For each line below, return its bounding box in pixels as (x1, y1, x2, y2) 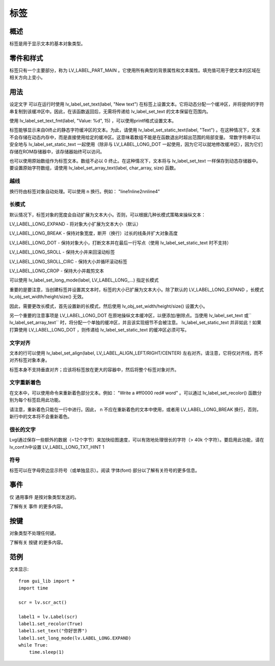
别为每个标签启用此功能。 (9, 397, 63, 403)
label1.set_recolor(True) (18, 621, 84, 627)
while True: (18, 643, 48, 648)
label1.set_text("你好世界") (18, 628, 88, 634)
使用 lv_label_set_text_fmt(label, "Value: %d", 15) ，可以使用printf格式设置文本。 (9, 118, 177, 124)
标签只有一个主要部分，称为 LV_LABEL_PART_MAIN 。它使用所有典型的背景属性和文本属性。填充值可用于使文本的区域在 (9, 67, 261, 73)
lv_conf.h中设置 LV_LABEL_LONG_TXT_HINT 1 (9, 444, 104, 450)
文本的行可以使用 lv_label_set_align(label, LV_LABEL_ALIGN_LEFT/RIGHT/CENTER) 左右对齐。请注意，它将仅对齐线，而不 (9, 350, 263, 356)
